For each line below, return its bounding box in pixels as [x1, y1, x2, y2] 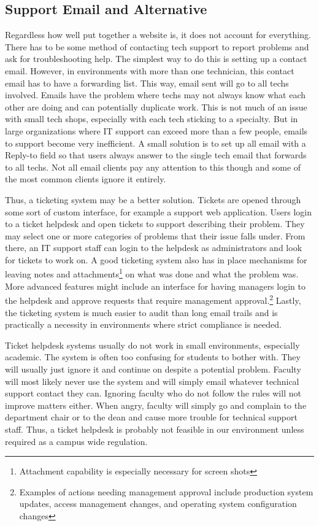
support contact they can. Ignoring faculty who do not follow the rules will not [5, 387, 301, 400]
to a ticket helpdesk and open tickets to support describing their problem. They [5, 217, 305, 230]
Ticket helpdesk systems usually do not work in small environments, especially [5, 338, 300, 351]
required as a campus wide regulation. [5, 435, 148, 447]
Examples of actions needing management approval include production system [19, 485, 313, 498]
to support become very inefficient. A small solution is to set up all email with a [5, 136, 306, 149]
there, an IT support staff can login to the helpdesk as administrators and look [5, 241, 302, 254]
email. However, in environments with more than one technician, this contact [5, 64, 294, 77]
